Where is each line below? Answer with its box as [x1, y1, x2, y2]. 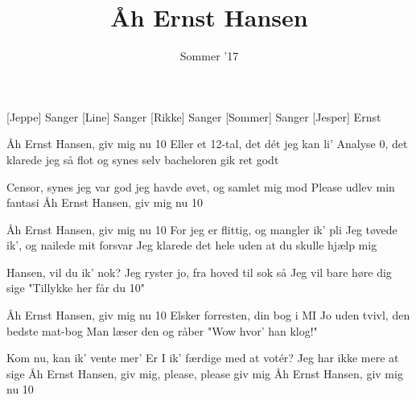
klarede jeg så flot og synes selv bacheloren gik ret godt [6, 151, 279, 167]
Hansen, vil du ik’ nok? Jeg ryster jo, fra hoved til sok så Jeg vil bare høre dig [6, 263, 392, 280]
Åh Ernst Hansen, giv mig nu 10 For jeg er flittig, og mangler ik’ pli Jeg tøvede [6, 221, 397, 237]
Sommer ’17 [179, 47, 239, 64]
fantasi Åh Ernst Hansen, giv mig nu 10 [6, 194, 203, 211]
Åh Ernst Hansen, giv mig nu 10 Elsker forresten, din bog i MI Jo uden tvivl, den [6, 307, 410, 324]
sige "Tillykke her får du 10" [6, 279, 146, 296]
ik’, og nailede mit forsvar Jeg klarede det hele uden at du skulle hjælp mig [6, 237, 377, 254]
